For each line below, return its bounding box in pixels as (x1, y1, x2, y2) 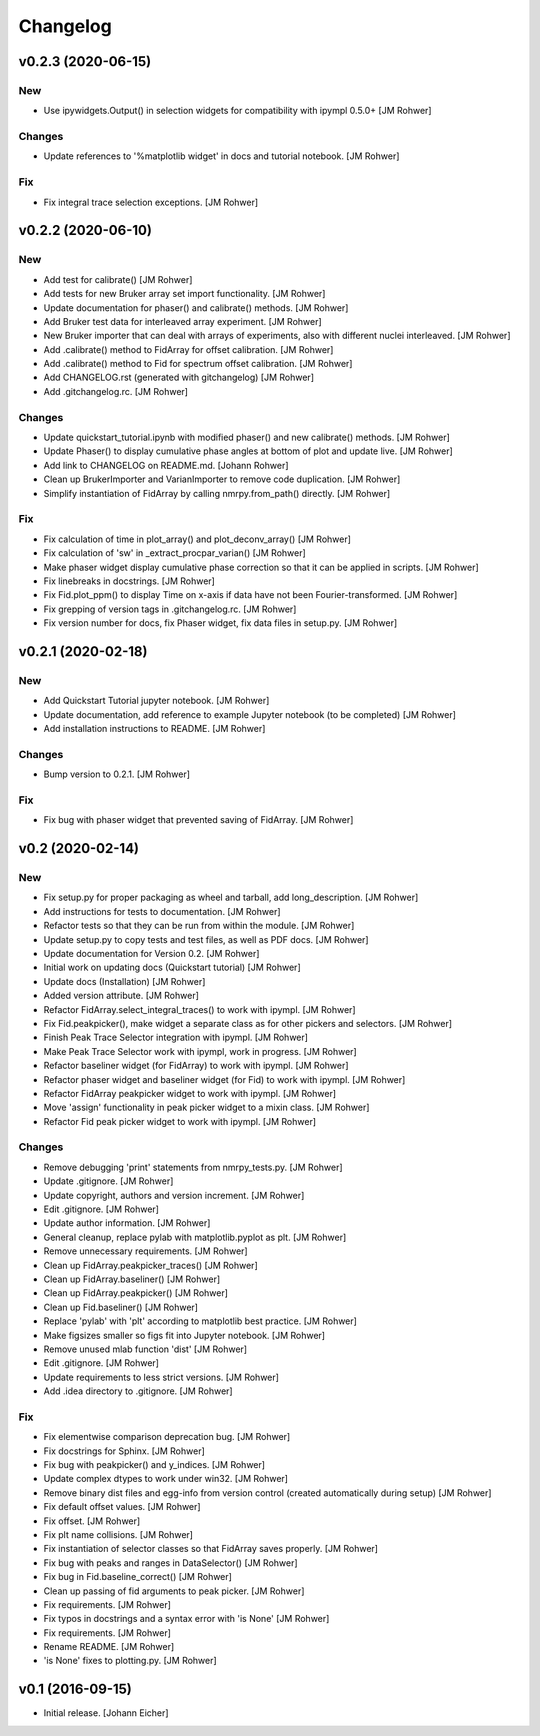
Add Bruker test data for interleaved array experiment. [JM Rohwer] (43, 315, 322, 327)
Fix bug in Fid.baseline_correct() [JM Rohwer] (43, 1571, 232, 1583)
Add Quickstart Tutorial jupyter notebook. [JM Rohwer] (43, 695, 270, 707)
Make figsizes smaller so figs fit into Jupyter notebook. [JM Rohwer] (43, 1329, 325, 1341)
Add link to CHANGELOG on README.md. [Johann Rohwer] (43, 459, 289, 471)
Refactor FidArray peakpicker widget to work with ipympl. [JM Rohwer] (43, 1087, 337, 1099)
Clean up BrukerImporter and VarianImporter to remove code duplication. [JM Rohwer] (43, 473, 401, 485)
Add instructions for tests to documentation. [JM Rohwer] (43, 905, 281, 917)
